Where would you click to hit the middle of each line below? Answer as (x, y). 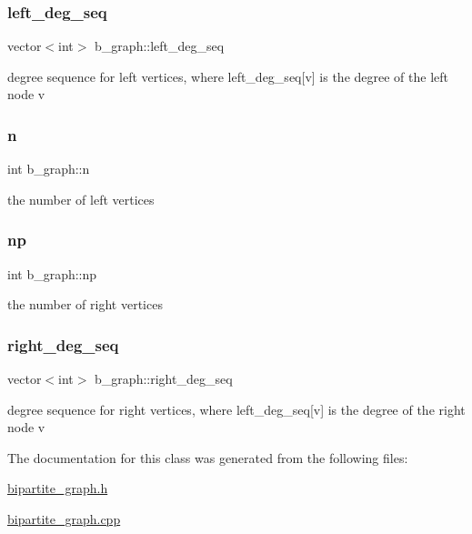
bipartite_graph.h (58, 488)
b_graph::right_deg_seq (164, 379)
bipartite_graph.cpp (64, 519)
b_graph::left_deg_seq (160, 46)
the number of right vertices (85, 304)
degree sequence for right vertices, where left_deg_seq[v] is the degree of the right (236, 409)
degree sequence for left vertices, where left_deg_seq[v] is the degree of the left (228, 76)
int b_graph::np (52, 273)
